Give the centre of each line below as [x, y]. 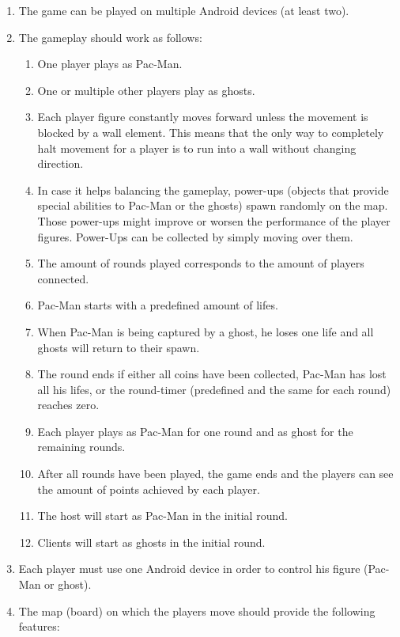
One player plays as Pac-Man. [110, 64]
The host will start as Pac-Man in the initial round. [162, 516]
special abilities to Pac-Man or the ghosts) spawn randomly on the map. [213, 205]
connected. [63, 278]
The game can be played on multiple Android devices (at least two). [184, 10]
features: [39, 626]
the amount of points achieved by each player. [149, 489]
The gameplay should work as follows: [110, 37]
